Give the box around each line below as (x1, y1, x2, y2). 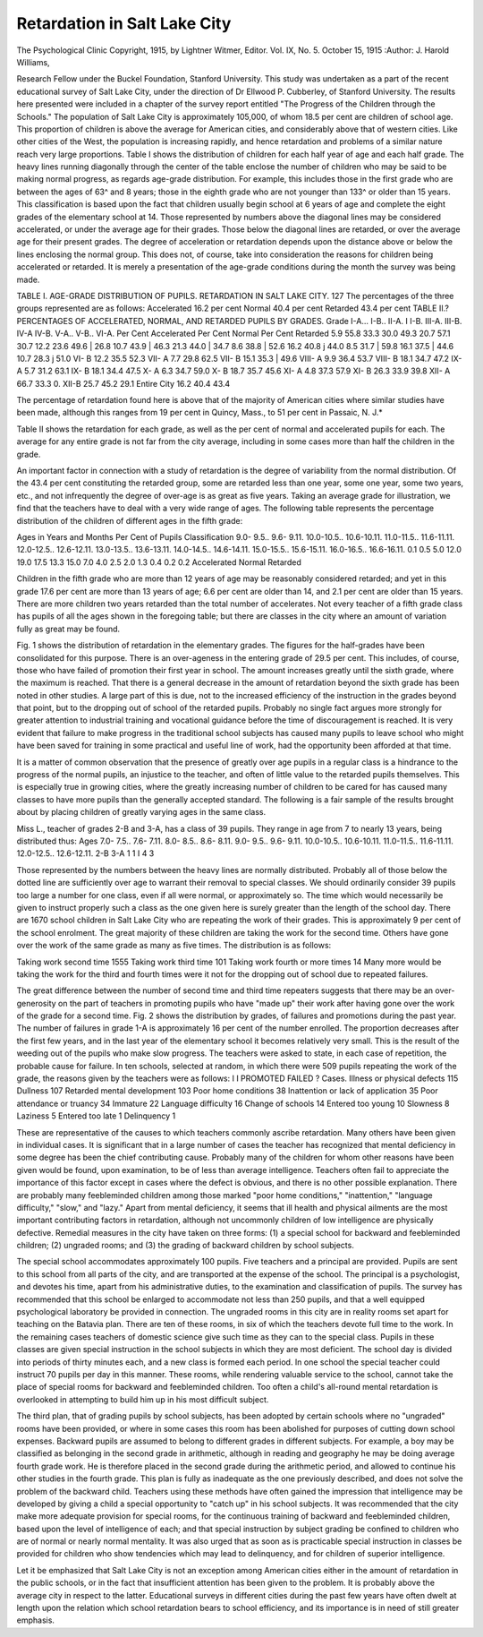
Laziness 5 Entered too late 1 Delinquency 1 (16, 1110, 176, 1121)
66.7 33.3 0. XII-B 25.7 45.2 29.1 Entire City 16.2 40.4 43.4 (16, 378, 231, 389)
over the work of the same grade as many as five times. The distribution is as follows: (16, 940, 332, 951)
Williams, (16, 56, 50, 67)
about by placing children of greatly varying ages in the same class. (16, 807, 267, 818)
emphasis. (16, 1615, 55, 1625)
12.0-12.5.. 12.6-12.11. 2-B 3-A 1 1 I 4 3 (16, 848, 155, 859)
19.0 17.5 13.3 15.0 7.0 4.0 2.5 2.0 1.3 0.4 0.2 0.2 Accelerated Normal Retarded (16, 556, 301, 568)
